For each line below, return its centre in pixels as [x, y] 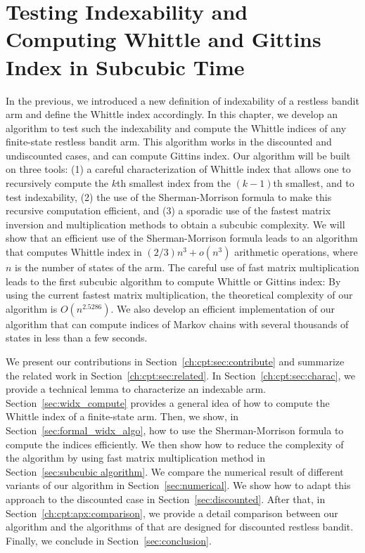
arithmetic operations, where [296, 252]
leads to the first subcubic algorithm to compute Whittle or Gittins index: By [173, 281]
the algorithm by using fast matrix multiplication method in [135, 458]
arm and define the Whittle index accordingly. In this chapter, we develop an [172, 114]
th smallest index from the [173, 183]
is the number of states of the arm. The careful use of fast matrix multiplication [187, 267]
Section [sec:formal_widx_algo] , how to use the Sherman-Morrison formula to [175, 430]
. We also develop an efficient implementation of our [223, 308]
